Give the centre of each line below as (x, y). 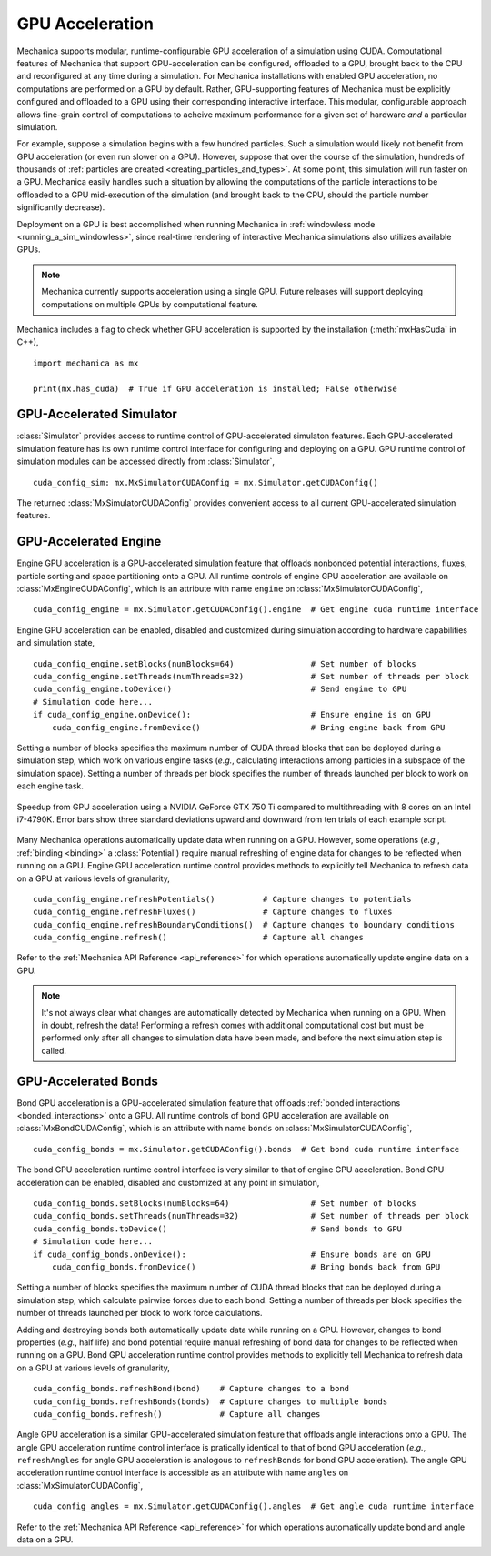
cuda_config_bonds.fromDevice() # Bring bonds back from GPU (246, 1267)
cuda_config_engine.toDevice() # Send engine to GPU (220, 689)
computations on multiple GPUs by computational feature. (150, 304)
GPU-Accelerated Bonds (87, 1081)
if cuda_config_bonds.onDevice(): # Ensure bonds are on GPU (232, 1254)
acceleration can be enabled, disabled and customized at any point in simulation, (168, 1182)
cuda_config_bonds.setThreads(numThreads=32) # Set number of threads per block (251, 1216)
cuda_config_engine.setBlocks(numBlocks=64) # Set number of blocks (225, 663)
